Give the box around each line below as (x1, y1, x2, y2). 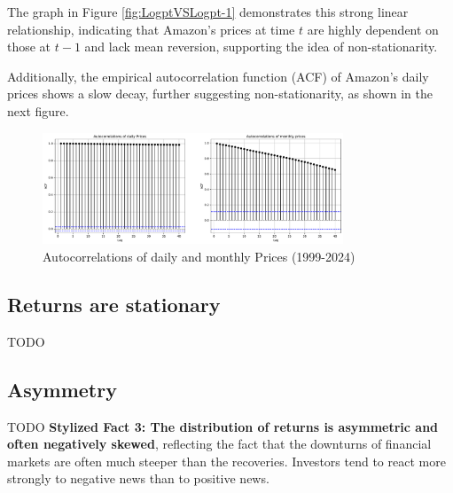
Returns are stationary (7, 291, 221, 317)
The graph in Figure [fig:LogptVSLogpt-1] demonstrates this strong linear (7, 3, 409, 20)
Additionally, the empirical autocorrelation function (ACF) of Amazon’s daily (7, 67, 429, 85)
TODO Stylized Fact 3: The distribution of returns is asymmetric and (7, 417, 439, 435)
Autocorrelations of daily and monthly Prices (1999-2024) (43, 247, 355, 266)
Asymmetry (7, 375, 117, 403)
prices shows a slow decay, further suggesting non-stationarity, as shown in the (7, 84, 433, 103)
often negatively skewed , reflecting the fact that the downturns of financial (7, 434, 432, 453)
